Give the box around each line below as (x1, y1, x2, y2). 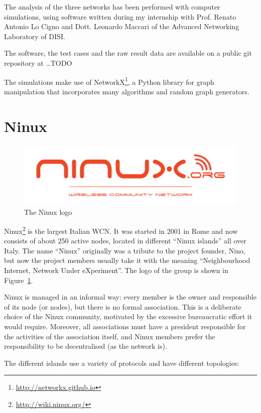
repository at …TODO (4, 57, 72, 68)
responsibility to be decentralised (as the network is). (4, 341, 167, 351)
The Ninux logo (24, 207, 72, 217)
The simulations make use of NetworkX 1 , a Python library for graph (4, 75, 214, 87)
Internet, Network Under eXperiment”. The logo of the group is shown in (4, 264, 228, 275)
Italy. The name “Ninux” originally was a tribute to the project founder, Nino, (4, 245, 245, 255)
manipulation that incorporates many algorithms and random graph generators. (4, 86, 249, 96)
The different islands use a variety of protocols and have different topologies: (4, 357, 239, 368)
